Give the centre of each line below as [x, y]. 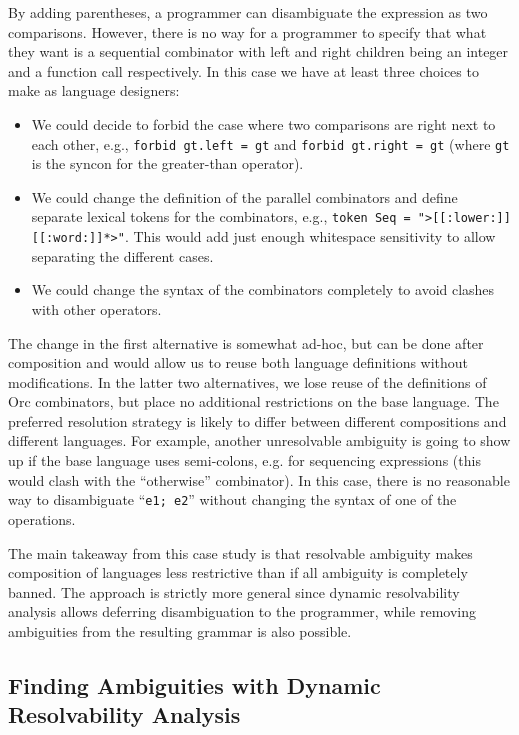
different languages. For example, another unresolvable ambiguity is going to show [259, 440]
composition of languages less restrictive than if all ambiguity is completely [238, 572]
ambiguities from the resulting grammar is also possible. [180, 630]
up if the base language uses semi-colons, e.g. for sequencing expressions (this [244, 460]
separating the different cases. [122, 255]
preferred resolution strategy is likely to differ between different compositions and [257, 420]
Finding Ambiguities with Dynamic [194, 684]
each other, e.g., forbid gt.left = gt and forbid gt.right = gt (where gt [270, 143]
